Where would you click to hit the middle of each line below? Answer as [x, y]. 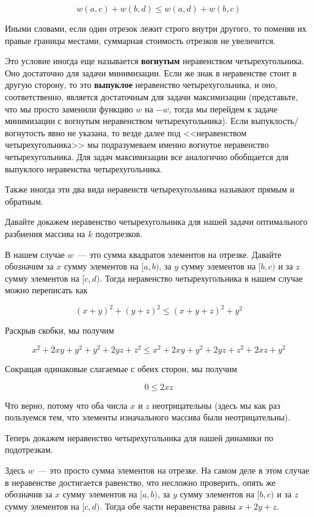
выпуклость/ [275, 121]
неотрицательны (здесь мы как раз [216, 405]
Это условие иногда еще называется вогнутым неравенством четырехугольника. [155, 61]
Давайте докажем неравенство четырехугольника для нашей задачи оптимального [156, 222]
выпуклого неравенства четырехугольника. [84, 168]
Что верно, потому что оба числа [66, 405]
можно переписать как [46, 290]
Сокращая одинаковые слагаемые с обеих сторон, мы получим [121, 369]
